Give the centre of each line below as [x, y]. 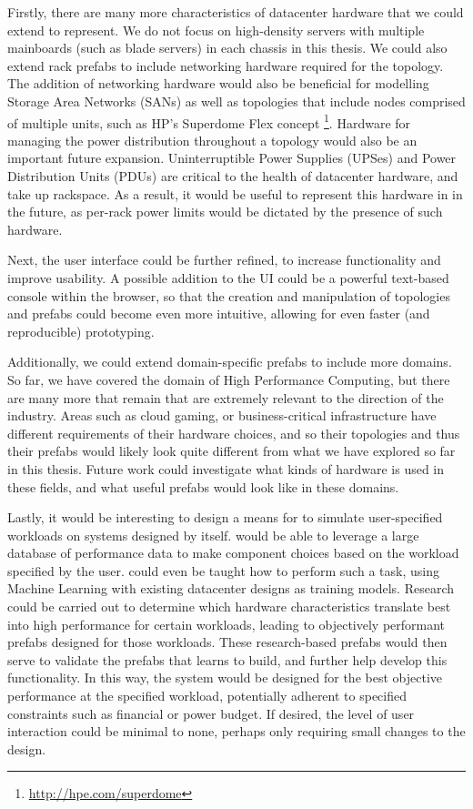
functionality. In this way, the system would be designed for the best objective [225, 678]
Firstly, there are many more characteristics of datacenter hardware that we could [236, 12]
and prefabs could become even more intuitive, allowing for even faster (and [219, 313]
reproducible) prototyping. [81, 331]
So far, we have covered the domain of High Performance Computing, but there [229, 379]
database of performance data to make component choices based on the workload [233, 553]
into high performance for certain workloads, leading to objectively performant [226, 624]
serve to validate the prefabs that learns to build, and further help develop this [227, 659]
